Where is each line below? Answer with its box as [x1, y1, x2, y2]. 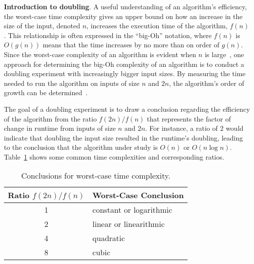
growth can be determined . [4, 87, 88, 98]
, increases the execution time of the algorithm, [86, 20, 228, 31]
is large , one [205, 49, 244, 59]
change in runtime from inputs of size [4, 123, 116, 133]
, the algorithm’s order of [169, 78, 244, 88]
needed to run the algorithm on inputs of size [4, 78, 140, 88]
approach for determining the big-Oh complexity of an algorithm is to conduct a [4, 59, 244, 69]
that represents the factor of [147, 113, 231, 123]
